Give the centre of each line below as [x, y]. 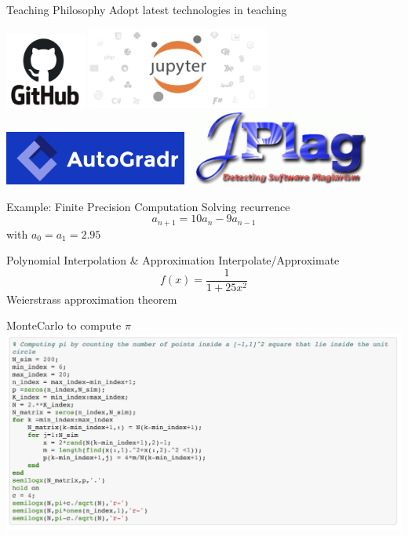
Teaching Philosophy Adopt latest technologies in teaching [147, 9]
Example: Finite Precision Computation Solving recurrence [148, 206]
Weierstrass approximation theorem [92, 299]
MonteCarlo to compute [64, 325]
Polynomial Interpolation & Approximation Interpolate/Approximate [173, 260]
